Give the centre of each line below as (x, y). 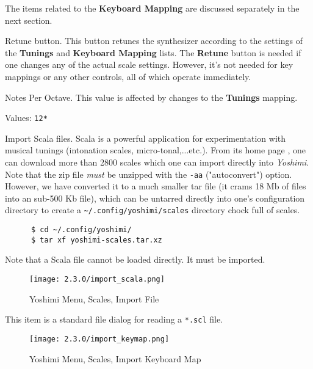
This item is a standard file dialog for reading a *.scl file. (114, 319)
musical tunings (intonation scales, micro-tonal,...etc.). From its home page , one (155, 150)
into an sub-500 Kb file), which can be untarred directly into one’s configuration (155, 198)
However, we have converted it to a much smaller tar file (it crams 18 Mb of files (156, 186)
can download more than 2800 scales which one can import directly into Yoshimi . (157, 162)
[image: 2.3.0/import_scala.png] (97, 279)
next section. (29, 20)
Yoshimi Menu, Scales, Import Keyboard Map (115, 358)
